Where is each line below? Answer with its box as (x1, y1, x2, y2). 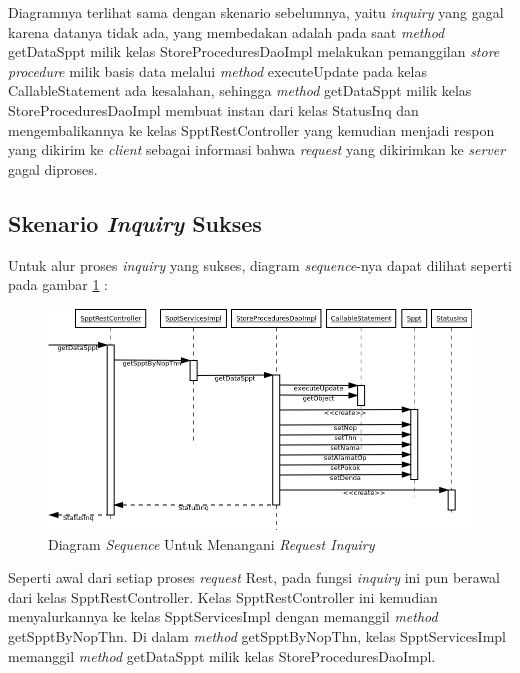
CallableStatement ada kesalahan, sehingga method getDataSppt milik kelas (8, 80, 472, 101)
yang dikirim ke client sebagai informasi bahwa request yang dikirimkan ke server (8, 139, 506, 160)
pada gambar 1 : (8, 274, 108, 295)
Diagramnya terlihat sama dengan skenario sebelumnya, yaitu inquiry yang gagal (8, 2, 504, 22)
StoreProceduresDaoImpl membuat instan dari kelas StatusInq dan (8, 99, 419, 120)
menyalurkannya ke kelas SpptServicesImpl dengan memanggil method (8, 606, 438, 627)
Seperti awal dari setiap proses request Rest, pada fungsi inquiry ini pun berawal (8, 567, 500, 588)
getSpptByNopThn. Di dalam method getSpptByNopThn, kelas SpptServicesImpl (8, 625, 506, 646)
